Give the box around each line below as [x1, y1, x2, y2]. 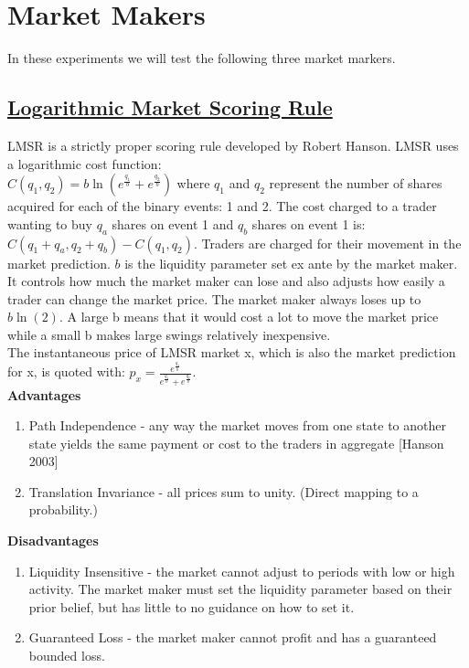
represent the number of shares [269, 174, 442, 193]
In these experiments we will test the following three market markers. [7, 48, 396, 68]
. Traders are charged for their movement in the [194, 233, 462, 252]
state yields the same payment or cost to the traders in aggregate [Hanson [28, 433, 444, 452]
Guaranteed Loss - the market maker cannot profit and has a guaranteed [28, 628, 437, 647]
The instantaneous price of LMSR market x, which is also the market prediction [7, 343, 456, 362]
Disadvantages [7, 531, 99, 550]
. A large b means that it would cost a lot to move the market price [59, 307, 439, 326]
